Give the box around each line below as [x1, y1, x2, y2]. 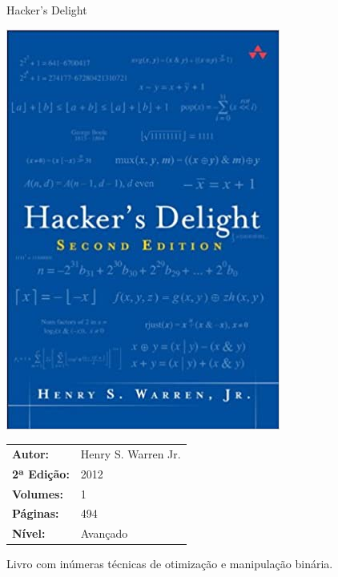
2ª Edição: [12, 465, 70, 482]
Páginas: [12, 505, 59, 522]
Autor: [12, 445, 50, 462]
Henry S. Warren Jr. [80, 445, 181, 462]
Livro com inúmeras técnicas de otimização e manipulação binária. [6, 555, 333, 572]
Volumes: [12, 485, 63, 502]
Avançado [80, 525, 128, 542]
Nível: [12, 525, 46, 542]
